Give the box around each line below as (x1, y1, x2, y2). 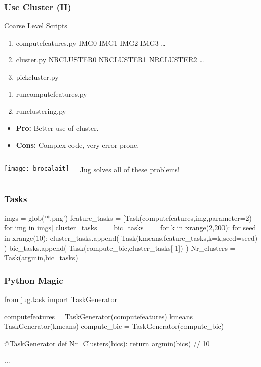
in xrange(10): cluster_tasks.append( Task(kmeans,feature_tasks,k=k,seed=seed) (4, 232, 258, 243)
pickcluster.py (16, 72, 59, 82)
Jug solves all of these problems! (80, 163, 180, 174)
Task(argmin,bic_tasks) (4, 252, 78, 263)
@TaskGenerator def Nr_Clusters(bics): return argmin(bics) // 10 (4, 338, 210, 348)
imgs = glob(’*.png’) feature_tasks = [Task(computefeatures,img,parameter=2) (4, 212, 252, 223)
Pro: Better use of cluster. (16, 122, 99, 133)
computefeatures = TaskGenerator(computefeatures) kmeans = (4, 311, 201, 321)
